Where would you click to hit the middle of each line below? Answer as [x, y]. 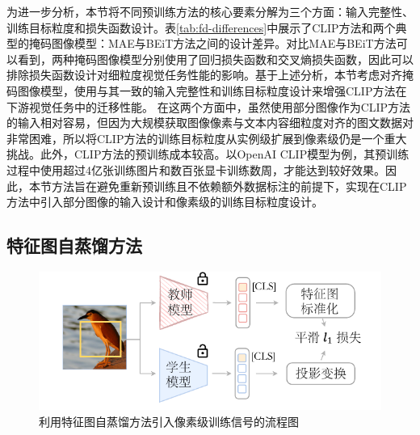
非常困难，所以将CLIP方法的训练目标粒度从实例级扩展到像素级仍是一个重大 [207, 138]
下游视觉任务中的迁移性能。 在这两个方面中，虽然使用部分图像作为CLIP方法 [209, 106]
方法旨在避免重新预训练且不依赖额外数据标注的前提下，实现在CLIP [229, 186]
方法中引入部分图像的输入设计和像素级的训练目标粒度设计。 [165, 202]
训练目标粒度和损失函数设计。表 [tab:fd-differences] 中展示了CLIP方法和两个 [201, 27]
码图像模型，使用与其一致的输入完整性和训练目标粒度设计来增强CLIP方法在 [207, 90]
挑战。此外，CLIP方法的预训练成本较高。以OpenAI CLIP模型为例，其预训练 [208, 154]
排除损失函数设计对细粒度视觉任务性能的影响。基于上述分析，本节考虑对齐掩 [210, 75]
